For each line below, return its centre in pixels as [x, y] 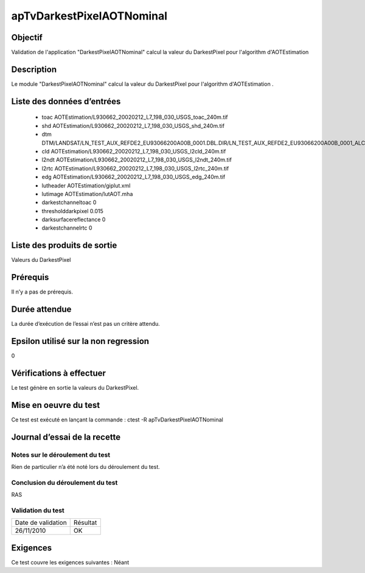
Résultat [85, 522]
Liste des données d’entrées [66, 101]
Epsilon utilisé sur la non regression [80, 341]
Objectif [27, 37]
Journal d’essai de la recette [66, 437]
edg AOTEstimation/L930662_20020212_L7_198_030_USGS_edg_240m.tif [134, 177]
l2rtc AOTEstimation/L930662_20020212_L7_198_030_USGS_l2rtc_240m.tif [135, 168]
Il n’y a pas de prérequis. [42, 292]
